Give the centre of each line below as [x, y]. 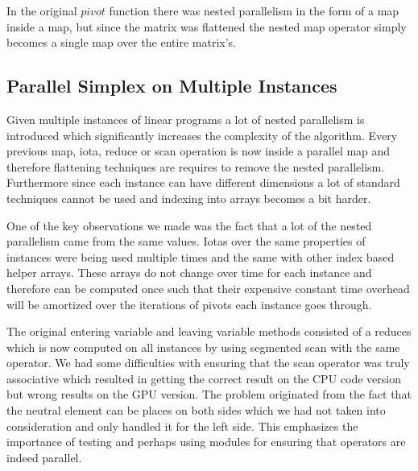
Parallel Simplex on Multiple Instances [172, 86]
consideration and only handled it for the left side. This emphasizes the [182, 426]
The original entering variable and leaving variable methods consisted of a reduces [209, 331]
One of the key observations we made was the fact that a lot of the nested [189, 225]
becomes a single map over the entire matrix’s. [121, 42]
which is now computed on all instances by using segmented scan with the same [203, 347]
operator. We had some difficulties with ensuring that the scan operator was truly [208, 363]
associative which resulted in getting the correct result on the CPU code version [204, 378]
